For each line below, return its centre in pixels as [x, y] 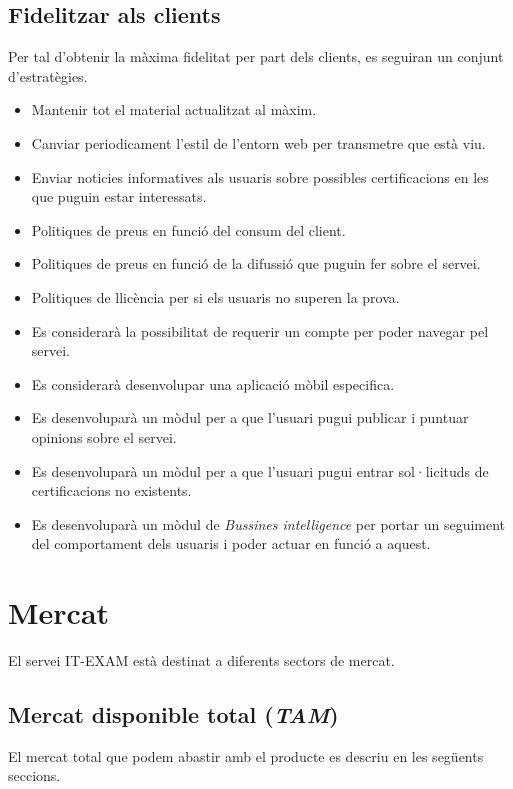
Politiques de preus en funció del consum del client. [188, 229]
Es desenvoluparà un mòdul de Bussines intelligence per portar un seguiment [268, 523]
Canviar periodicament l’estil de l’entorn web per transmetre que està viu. [258, 142]
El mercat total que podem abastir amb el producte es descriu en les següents [246, 755]
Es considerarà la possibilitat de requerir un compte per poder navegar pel [260, 330]
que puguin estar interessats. [119, 196]
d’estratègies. [48, 75]
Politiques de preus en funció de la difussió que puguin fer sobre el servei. [256, 263]
